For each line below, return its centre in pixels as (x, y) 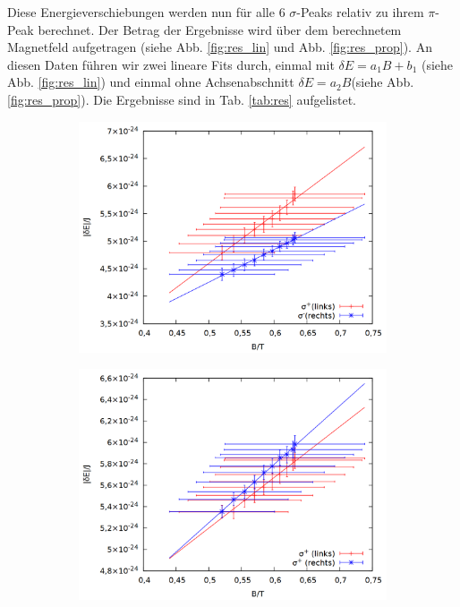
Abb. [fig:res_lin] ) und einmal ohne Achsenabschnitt (151, 82)
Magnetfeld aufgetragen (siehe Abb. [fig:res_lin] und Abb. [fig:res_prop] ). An (220, 47)
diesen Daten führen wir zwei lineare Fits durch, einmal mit (171, 64)
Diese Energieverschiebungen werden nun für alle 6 (146, 12)
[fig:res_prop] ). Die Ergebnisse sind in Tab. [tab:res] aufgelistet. (182, 99)
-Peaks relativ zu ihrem (360, 12)
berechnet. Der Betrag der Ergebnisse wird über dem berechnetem (220, 29)
